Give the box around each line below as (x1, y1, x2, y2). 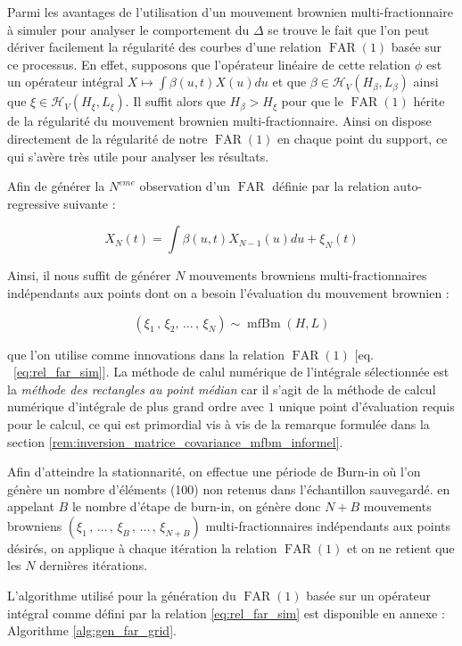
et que (272, 72, 307, 91)
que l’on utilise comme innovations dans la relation (7, 344, 285, 363)
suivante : (63, 194, 116, 212)
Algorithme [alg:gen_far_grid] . (7, 621, 177, 640)
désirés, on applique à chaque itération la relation (7, 538, 277, 557)
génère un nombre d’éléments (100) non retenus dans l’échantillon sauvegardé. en (7, 479, 450, 498)
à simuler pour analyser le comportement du (7, 20, 250, 38)
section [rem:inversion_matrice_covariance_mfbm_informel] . (7, 432, 343, 451)
